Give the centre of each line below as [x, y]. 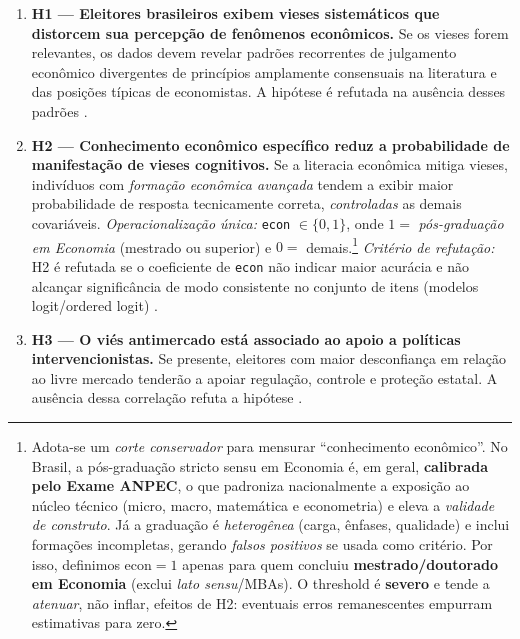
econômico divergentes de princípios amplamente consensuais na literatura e [264, 71]
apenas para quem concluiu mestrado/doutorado [340, 563]
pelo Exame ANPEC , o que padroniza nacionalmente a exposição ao [250, 485]
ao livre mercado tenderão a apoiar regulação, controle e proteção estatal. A [264, 377]
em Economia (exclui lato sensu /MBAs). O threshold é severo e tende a [260, 583]
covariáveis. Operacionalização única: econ [161, 222]
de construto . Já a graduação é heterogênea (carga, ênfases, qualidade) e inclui [270, 524]
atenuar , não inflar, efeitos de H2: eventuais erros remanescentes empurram [262, 602]
